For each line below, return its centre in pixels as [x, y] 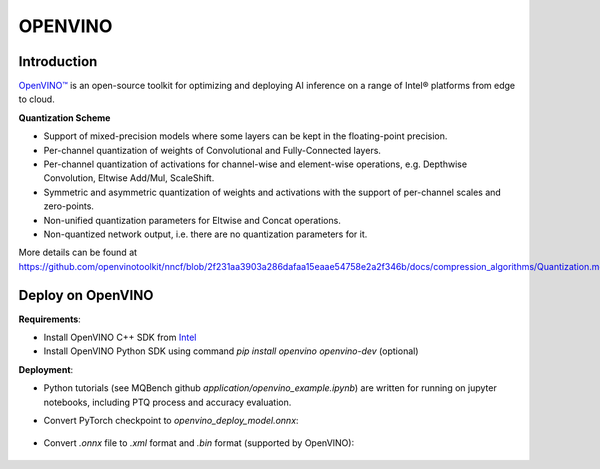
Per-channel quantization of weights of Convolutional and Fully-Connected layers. [212, 150]
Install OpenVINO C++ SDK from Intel [120, 337]
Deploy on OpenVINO [86, 295]
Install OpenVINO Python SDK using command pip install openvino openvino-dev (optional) [231, 351]
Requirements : [50, 319]
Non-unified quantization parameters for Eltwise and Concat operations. [192, 220]
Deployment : [46, 369]
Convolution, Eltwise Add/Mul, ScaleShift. [129, 178]
